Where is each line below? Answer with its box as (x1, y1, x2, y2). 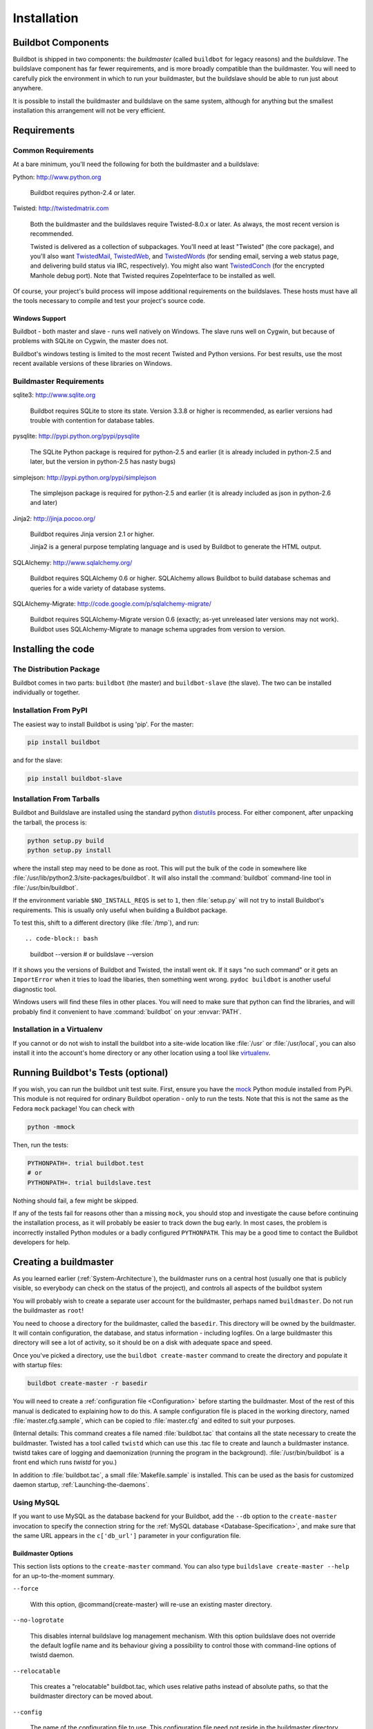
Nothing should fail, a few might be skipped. (12, 1196, 138, 1205)
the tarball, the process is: (12, 818, 87, 826)
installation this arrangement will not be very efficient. (12, 107, 166, 115)
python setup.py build (27, 837, 104, 844)
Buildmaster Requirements (12, 376, 105, 386)
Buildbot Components (12, 37, 110, 48)
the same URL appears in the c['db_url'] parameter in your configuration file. (12, 1532, 241, 1540)
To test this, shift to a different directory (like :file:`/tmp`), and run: (12, 918, 200, 927)
